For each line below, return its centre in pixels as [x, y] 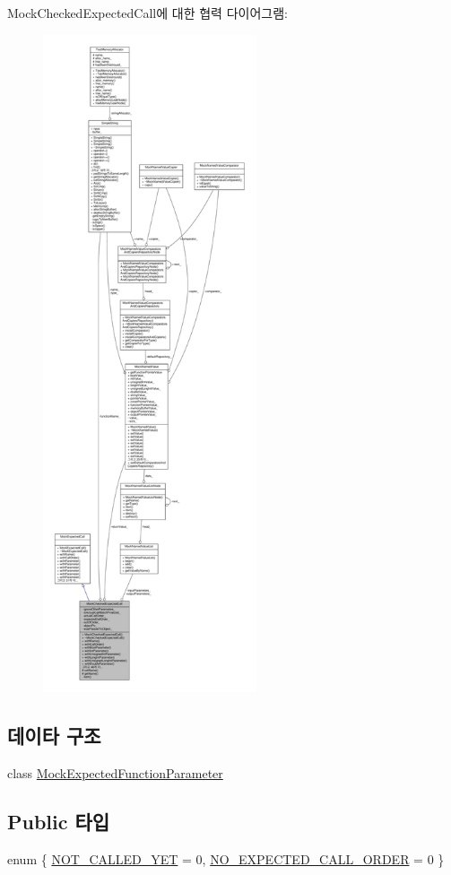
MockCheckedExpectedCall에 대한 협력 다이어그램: [147, 13]
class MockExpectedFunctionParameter [115, 772]
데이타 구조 [54, 735]
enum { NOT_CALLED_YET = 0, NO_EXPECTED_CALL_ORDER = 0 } [226, 858]
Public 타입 [59, 821]
